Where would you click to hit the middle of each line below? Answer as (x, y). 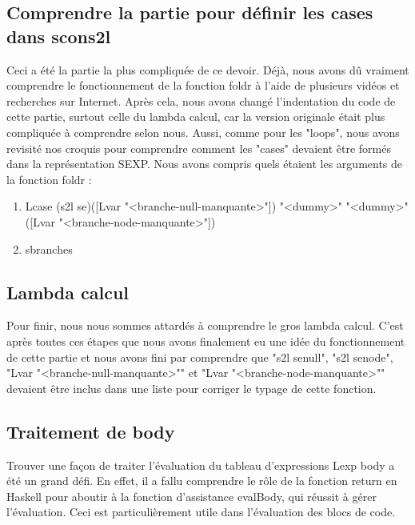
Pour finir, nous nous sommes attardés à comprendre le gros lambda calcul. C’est (205, 325)
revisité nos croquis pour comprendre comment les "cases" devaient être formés (199, 148)
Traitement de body (91, 431)
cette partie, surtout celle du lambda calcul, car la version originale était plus (196, 116)
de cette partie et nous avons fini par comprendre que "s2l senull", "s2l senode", (200, 357)
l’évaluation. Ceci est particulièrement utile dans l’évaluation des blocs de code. (201, 512)
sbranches (49, 248)
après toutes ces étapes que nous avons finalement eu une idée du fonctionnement (206, 341)
